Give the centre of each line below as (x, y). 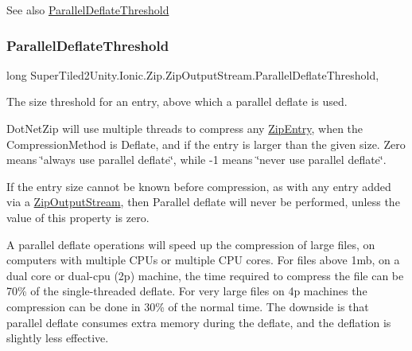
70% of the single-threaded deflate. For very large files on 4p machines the (187, 291)
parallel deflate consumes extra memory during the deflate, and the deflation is (199, 322)
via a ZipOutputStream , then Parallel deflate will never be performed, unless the (203, 202)
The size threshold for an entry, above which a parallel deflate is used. (177, 101)
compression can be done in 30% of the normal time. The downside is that (188, 306)
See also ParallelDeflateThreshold (88, 10)
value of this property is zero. (78, 217)
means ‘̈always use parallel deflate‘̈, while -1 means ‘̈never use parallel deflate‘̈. (196, 160)
